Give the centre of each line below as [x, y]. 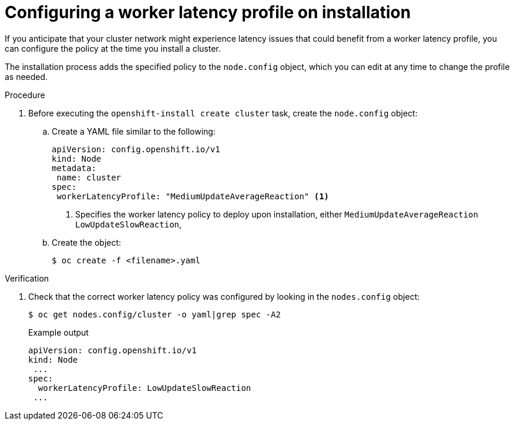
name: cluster [89, 177]
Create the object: [87, 242]
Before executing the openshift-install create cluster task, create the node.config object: [223, 113]
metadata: [74, 168]
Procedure [25, 95]
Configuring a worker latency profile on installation [208, 12]
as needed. [26, 76]
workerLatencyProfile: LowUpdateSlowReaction [145, 388]
